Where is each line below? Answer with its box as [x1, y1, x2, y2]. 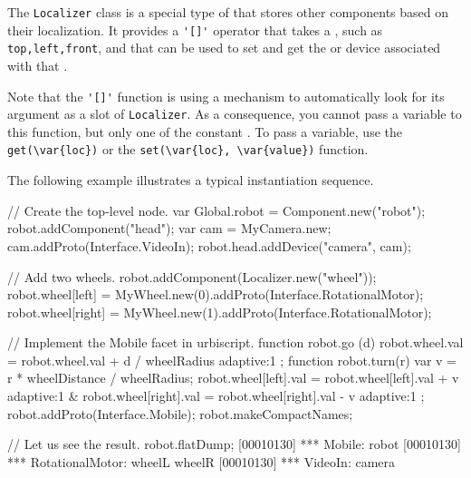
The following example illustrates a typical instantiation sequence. [7, 171, 374, 190]
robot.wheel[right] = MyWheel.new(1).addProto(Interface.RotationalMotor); [7, 302, 432, 321]
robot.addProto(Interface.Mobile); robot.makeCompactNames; [7, 404, 353, 423]
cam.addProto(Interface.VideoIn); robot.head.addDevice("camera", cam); [7, 236, 411, 255]
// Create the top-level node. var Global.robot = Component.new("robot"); [7, 200, 426, 219]
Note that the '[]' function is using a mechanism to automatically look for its [7, 86, 445, 105]
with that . [7, 55, 68, 74]
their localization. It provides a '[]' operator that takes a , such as [7, 20, 383, 39]
